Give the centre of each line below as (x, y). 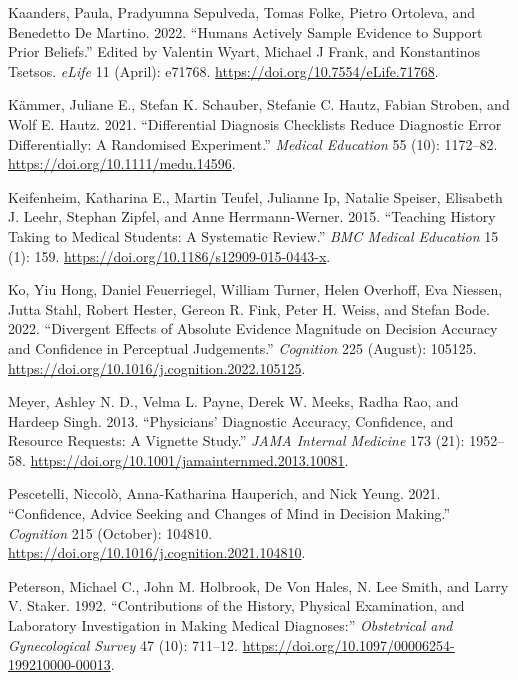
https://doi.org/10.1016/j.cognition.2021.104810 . (157, 552)
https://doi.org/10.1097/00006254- (348, 644)
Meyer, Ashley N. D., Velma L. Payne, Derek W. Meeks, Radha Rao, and (233, 401)
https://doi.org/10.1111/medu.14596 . (122, 163)
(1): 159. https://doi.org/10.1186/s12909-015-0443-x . (169, 255)
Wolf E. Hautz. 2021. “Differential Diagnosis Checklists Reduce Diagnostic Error (255, 123)
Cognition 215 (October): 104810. (110, 532)
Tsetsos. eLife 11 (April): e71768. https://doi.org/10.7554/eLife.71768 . (223, 70)
